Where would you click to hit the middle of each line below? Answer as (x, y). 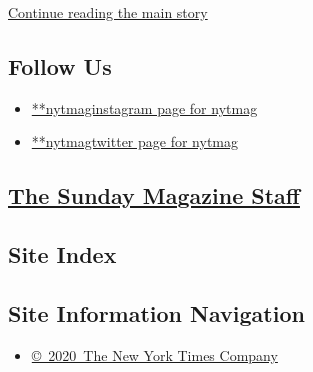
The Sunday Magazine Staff (154, 195)
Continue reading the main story (108, 12)
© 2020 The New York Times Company (154, 354)
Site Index (62, 254)
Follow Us (60, 65)
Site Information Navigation (156, 312)
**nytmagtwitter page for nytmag (134, 141)
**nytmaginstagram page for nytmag (144, 107)
